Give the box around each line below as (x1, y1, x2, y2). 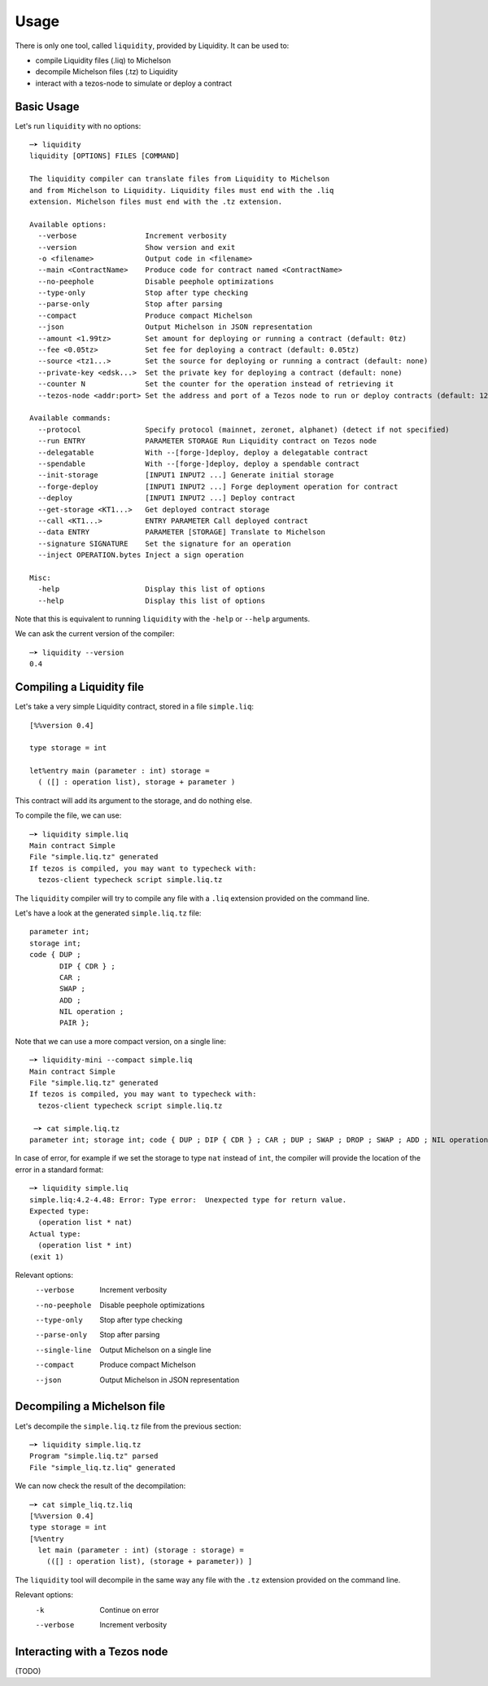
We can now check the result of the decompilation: (15, 1481, 186, 1491)
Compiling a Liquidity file (15, 680, 145, 694)
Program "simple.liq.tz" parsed (29, 1451, 159, 1461)
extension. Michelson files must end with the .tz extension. (29, 196, 283, 206)
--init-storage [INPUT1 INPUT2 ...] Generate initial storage (37, 471, 334, 480)
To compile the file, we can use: (15, 810, 122, 820)
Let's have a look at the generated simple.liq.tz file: (15, 908, 202, 918)
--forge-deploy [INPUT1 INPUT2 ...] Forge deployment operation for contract (37, 481, 399, 491)
